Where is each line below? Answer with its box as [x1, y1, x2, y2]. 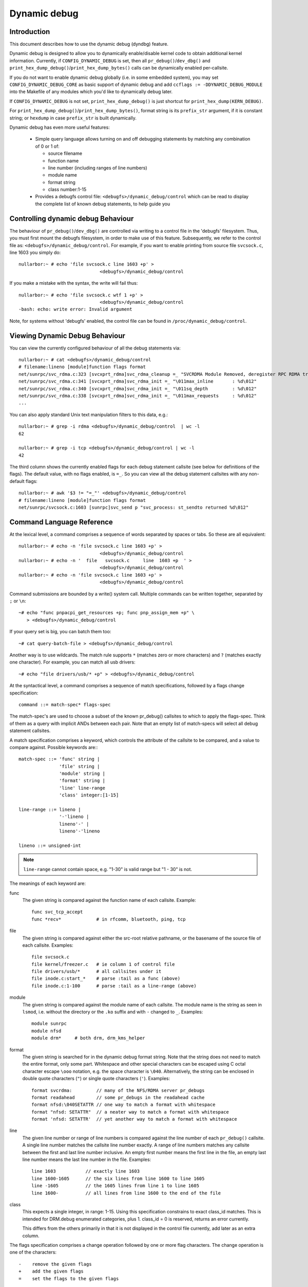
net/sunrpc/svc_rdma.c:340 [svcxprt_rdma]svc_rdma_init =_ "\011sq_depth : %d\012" [18, 386, 257, 391]
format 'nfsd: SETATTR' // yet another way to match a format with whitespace [31, 1116, 237, 1122]
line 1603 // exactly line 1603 [31, 1169, 140, 1174]
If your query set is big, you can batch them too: [9, 629, 111, 635]
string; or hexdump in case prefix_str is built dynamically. [9, 115, 137, 121]
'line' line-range [59, 785, 105, 791]
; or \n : [9, 598, 26, 604]
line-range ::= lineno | [18, 807, 81, 813]
